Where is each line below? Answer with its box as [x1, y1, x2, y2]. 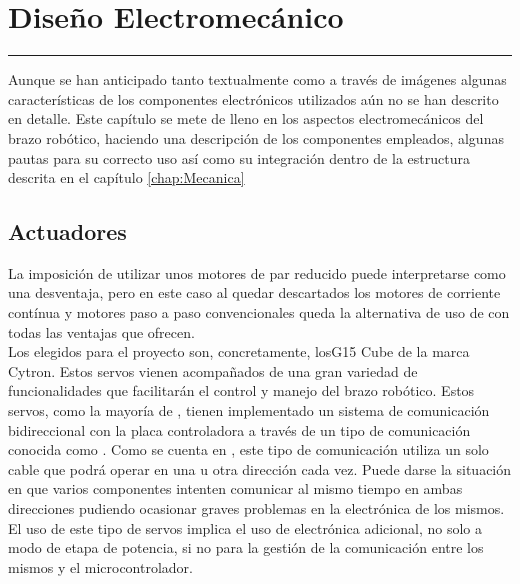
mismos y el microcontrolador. [8, 556, 193, 577]
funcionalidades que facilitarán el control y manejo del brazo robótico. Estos [8, 380, 475, 401]
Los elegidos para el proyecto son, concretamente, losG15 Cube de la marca [8, 341, 470, 362]
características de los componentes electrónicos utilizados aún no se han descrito [8, 88, 499, 109]
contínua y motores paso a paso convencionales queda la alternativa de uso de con [8, 302, 510, 323]
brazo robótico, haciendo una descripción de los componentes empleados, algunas [8, 127, 504, 148]
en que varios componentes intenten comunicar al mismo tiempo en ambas [8, 478, 463, 499]
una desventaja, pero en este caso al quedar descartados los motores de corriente [8, 282, 501, 303]
